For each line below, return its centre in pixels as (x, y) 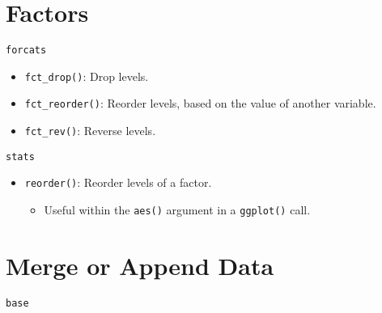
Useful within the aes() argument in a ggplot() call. (177, 210)
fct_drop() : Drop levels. (87, 76)
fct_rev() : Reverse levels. (90, 131)
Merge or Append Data (140, 265)
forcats (26, 51)
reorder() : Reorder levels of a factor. (118, 182)
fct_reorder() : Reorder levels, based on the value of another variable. (200, 103)
